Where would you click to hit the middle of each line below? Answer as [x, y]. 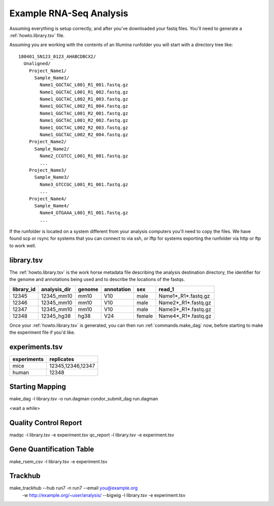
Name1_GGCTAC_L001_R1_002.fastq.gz [84, 92]
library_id [24, 289]
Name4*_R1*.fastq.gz [185, 316]
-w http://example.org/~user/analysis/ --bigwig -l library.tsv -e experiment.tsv [104, 495]
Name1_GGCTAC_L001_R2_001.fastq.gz [84, 113]
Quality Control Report [46, 422]
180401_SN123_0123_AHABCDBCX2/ [57, 56]
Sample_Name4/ [52, 205]
